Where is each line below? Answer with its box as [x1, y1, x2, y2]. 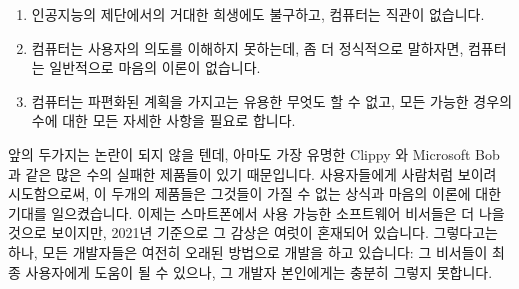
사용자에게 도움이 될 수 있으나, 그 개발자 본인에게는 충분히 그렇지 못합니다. [25, 261, 493, 282]
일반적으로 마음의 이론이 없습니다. [49, 57, 261, 78]
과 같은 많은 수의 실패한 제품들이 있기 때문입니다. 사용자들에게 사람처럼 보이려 [8, 163, 497, 184]
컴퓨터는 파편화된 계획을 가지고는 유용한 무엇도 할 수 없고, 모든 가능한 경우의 [31, 90, 513, 111]
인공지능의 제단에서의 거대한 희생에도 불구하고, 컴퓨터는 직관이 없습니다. [31, 4, 485, 24]
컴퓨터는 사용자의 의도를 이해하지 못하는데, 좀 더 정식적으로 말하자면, [31, 37, 464, 58]
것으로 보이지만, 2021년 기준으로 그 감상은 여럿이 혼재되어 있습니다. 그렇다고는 [8, 222, 498, 243]
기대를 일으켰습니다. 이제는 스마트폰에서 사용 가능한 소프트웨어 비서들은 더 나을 [8, 202, 505, 223]
